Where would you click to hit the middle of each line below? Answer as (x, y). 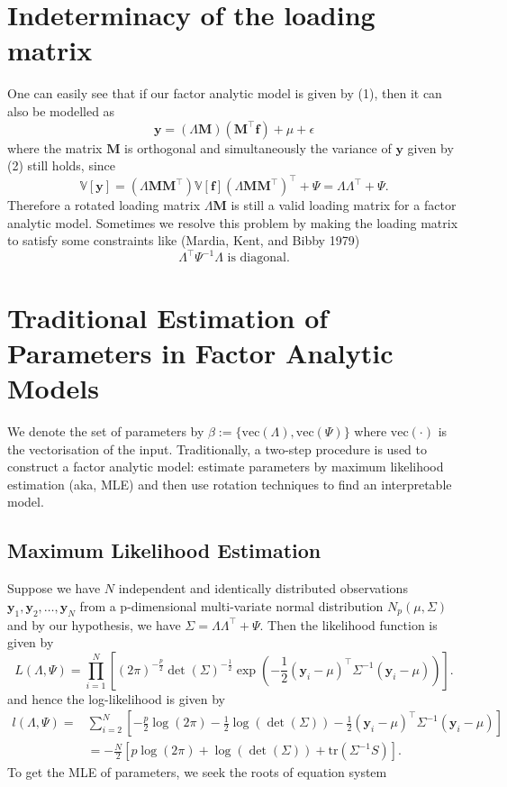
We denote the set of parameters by (106, 430)
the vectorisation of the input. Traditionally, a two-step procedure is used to (217, 448)
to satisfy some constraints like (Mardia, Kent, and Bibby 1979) (184, 240)
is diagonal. (258, 258)
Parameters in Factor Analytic (200, 352)
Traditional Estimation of (168, 317)
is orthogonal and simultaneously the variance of (258, 147)
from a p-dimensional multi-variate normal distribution (231, 605)
